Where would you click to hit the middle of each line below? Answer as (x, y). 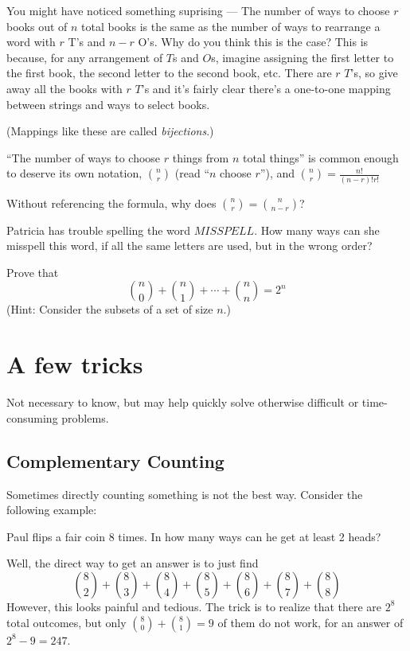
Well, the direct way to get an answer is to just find (133, 563)
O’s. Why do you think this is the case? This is (253, 42)
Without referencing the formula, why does (111, 203)
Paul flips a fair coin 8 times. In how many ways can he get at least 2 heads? (194, 536)
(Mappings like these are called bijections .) (110, 131)
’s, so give (374, 73)
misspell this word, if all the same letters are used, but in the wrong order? (189, 246)
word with (31, 42)
